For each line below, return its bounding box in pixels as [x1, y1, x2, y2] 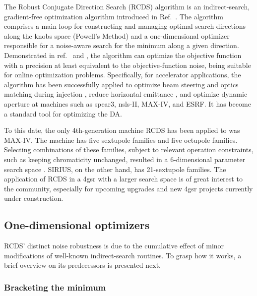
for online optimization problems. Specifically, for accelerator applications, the [4, 69, 241, 80]
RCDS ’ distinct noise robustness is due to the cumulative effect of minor [4, 240, 224, 251]
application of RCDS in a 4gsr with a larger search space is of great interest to [4, 174, 243, 184]
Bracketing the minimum [4, 281, 106, 293]
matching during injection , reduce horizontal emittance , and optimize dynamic [4, 89, 248, 99]
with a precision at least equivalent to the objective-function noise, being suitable [4, 59, 251, 70]
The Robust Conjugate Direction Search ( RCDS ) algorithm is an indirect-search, [4, 1, 250, 11]
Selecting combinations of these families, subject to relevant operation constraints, [4, 144, 254, 155]
